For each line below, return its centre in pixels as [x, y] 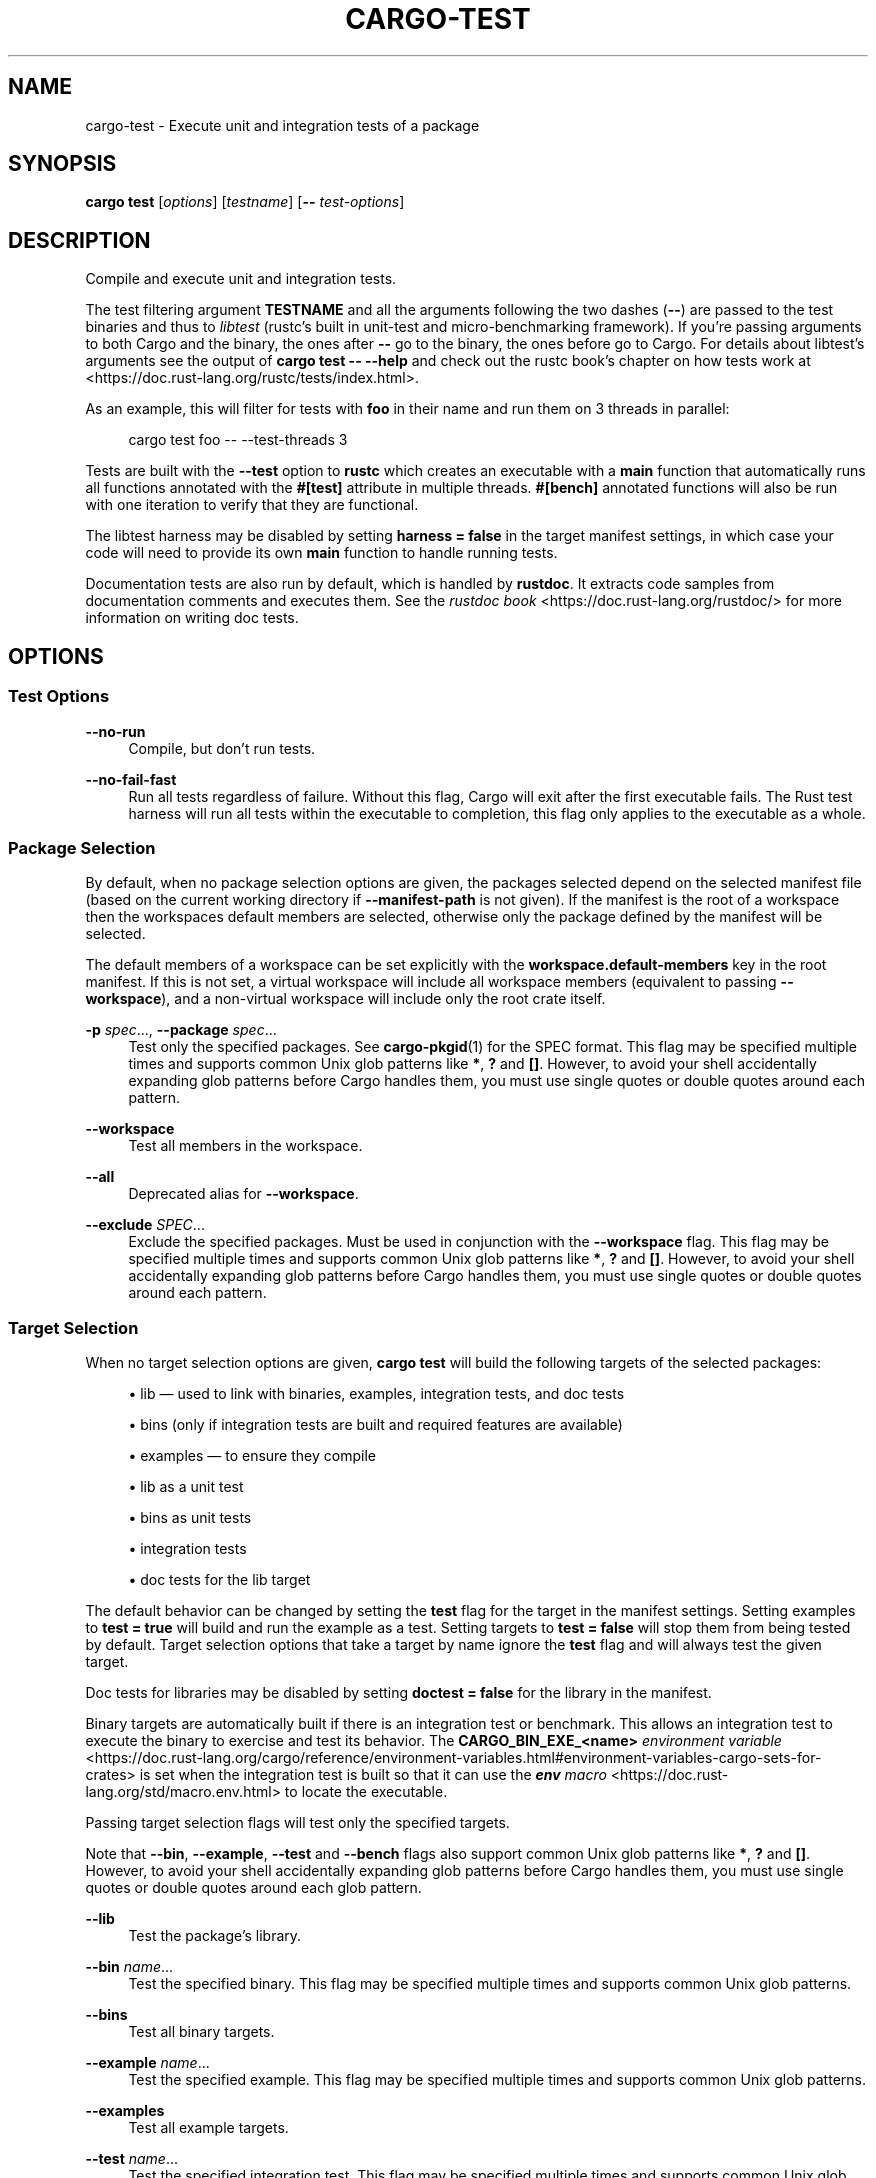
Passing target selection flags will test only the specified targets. [297, 1822]
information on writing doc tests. [192, 618]
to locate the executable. [366, 1791]
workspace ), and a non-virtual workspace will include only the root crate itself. [345, 999]
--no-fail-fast [131, 779]
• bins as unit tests [190, 1517]
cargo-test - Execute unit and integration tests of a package [282, 125]
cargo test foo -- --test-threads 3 [238, 440]
